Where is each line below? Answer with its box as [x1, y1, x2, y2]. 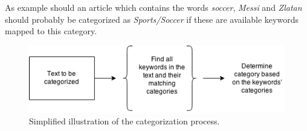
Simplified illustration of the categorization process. [29, 114, 220, 127]
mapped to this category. [5, 25, 97, 37]
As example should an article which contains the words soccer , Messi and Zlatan [5, 1, 302, 13]
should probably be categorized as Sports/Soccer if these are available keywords [5, 13, 299, 25]
